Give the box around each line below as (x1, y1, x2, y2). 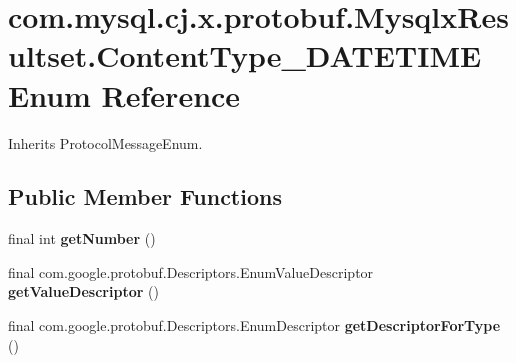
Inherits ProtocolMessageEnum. (8, 132, 203, 153)
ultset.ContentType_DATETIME (8, 35, 482, 76)
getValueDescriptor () (8, 281, 159, 302)
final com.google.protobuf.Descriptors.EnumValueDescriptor (8, 261, 374, 282)
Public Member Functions (8, 181, 282, 212)
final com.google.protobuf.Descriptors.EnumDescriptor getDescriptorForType (8, 315, 501, 336)
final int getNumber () (8, 228, 156, 249)
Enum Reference (8, 74, 241, 115)
